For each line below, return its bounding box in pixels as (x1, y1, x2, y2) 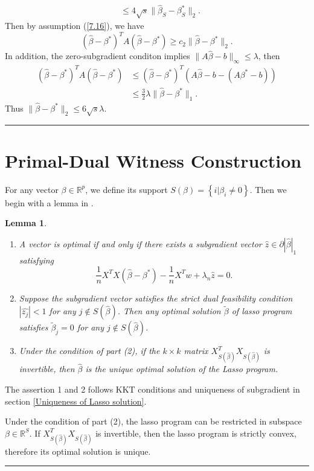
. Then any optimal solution (117, 305, 221, 317)
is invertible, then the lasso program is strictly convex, (95, 426, 296, 439)
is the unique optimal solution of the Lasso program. (85, 362, 278, 375)
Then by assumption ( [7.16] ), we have (5, 19, 144, 32)
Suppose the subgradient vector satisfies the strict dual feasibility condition (19, 291, 293, 304)
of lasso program (231, 305, 292, 317)
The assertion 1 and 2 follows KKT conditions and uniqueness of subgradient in (5, 383, 300, 395)
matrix (184, 344, 208, 357)
